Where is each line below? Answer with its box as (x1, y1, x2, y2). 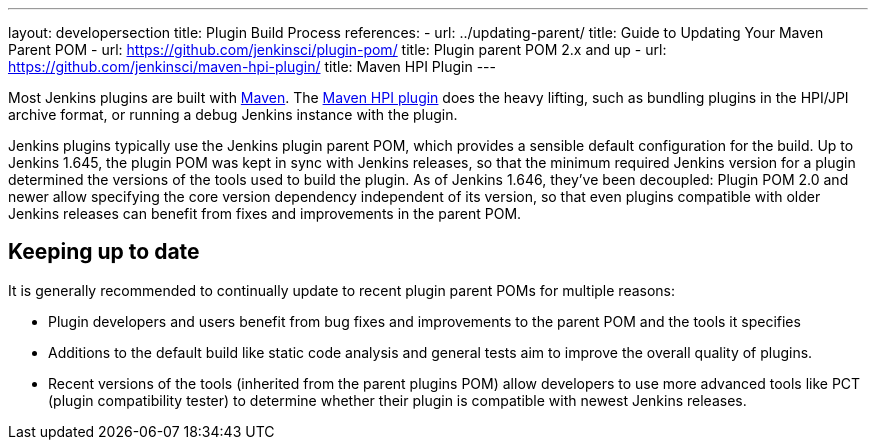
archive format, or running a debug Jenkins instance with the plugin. (8, 106, 458, 123)
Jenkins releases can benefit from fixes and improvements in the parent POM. (8, 205, 522, 222)
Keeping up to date (8, 239, 200, 265)
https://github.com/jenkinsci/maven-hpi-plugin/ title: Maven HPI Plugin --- (8, 58, 496, 75)
